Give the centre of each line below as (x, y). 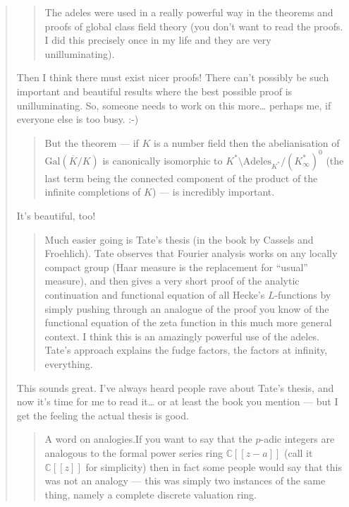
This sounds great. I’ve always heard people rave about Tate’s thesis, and (175, 387)
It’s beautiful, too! (56, 216)
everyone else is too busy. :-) (78, 119)
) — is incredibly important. (213, 192)
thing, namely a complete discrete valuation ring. (151, 494)
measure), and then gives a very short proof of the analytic (172, 281)
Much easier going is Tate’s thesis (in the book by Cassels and (179, 239)
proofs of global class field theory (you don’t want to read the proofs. (194, 26)
